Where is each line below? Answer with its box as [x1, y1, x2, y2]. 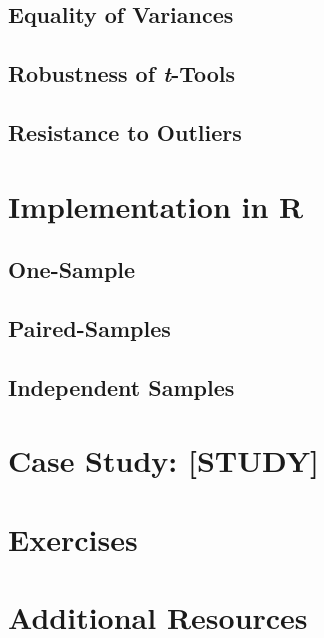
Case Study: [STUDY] [8, 440, 320, 481]
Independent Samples [8, 371, 235, 402]
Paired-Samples [8, 312, 171, 343]
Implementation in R [8, 185, 304, 226]
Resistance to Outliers [8, 116, 242, 147]
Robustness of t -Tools [8, 58, 236, 89]
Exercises [8, 518, 138, 559]
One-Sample [8, 254, 136, 285]
